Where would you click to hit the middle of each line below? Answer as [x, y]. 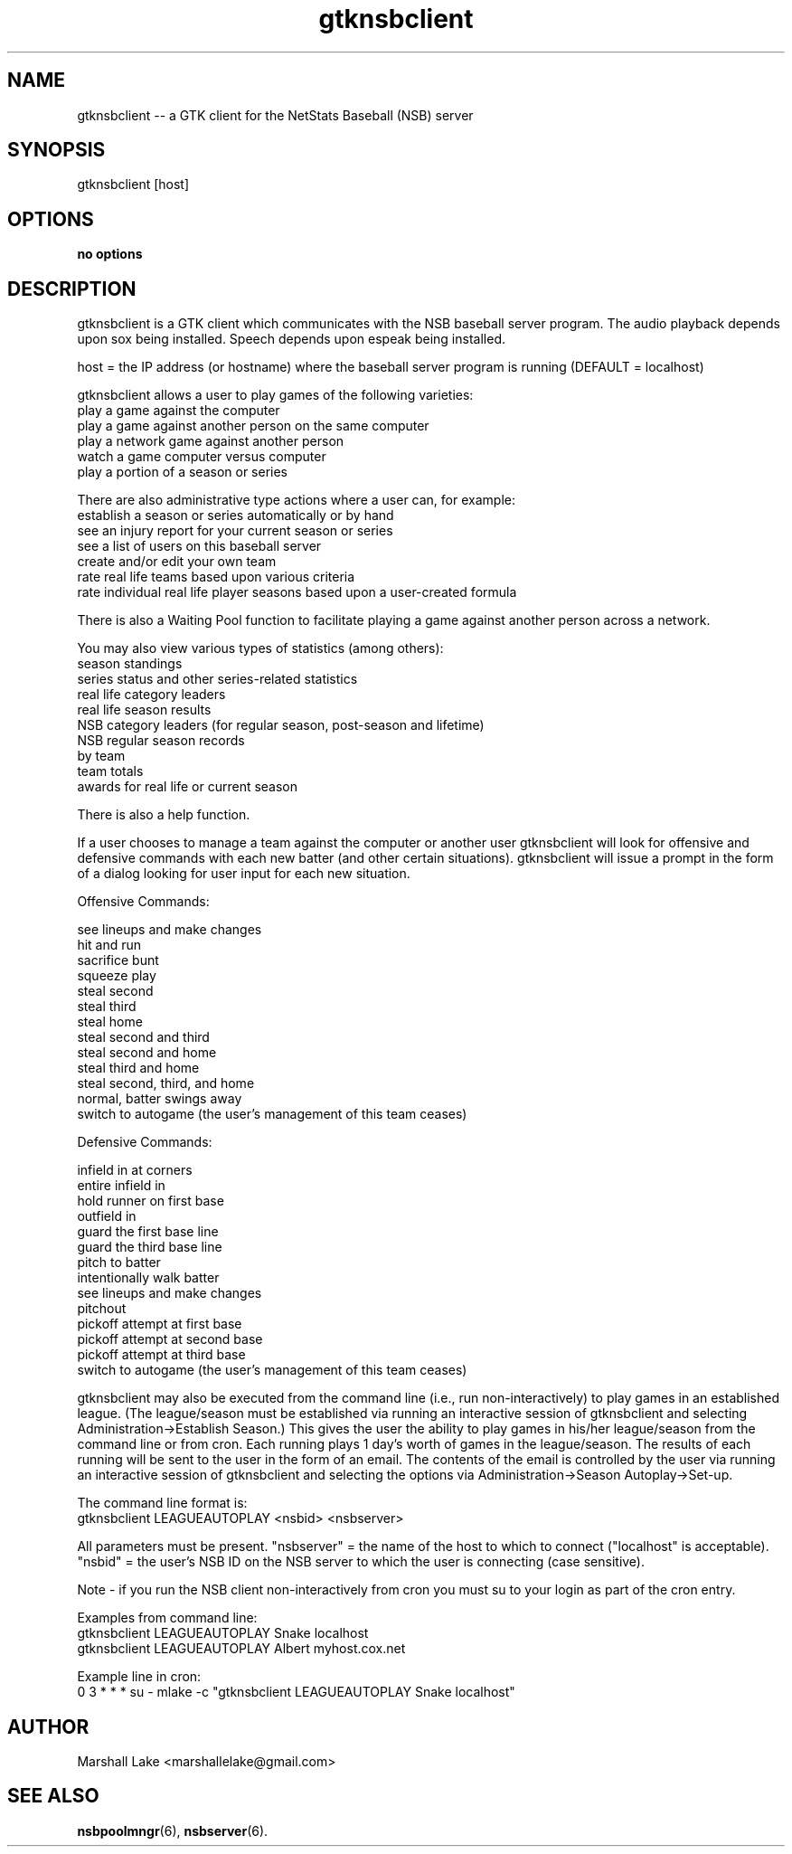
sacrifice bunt [118, 960]
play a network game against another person [211, 441]
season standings [130, 664]
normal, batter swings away [160, 1099]
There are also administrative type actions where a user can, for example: [296, 500]
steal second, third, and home [166, 1083]
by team [101, 756]
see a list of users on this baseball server [199, 546]
